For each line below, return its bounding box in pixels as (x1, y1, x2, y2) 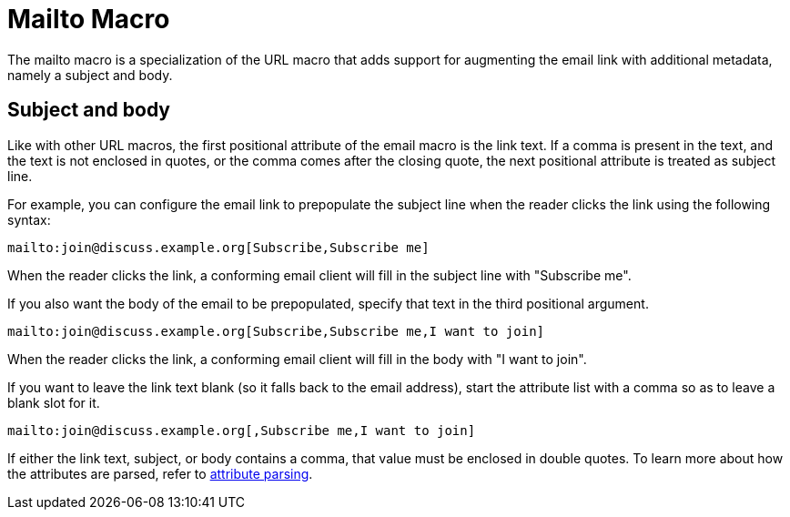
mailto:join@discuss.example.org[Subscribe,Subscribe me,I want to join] (7, 323, 545, 339)
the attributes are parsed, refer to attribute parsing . (7, 465, 313, 482)
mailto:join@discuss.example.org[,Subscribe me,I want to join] (7, 422, 476, 438)
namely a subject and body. (7, 66, 173, 83)
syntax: (7, 211, 51, 228)
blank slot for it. (7, 394, 100, 411)
